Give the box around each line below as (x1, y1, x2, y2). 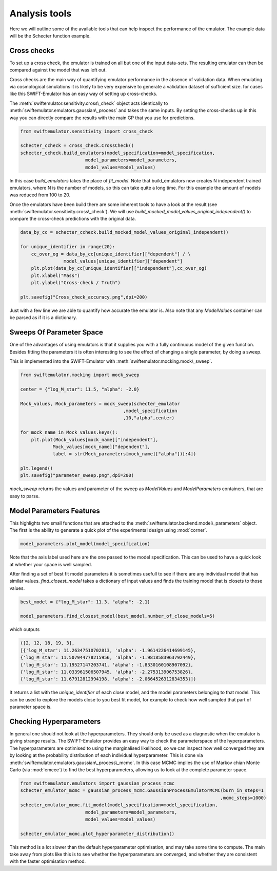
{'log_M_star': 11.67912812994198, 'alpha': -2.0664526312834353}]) (20, 676, 196, 682)
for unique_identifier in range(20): (20, 244, 115, 250)
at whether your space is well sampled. (9, 561, 92, 567)
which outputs (9, 626, 40, 633)
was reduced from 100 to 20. (9, 192, 71, 198)
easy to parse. (9, 493, 40, 499)
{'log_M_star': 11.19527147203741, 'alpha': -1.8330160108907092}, (20, 662, 194, 668)
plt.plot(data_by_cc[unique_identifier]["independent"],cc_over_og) (31, 265, 207, 271)
